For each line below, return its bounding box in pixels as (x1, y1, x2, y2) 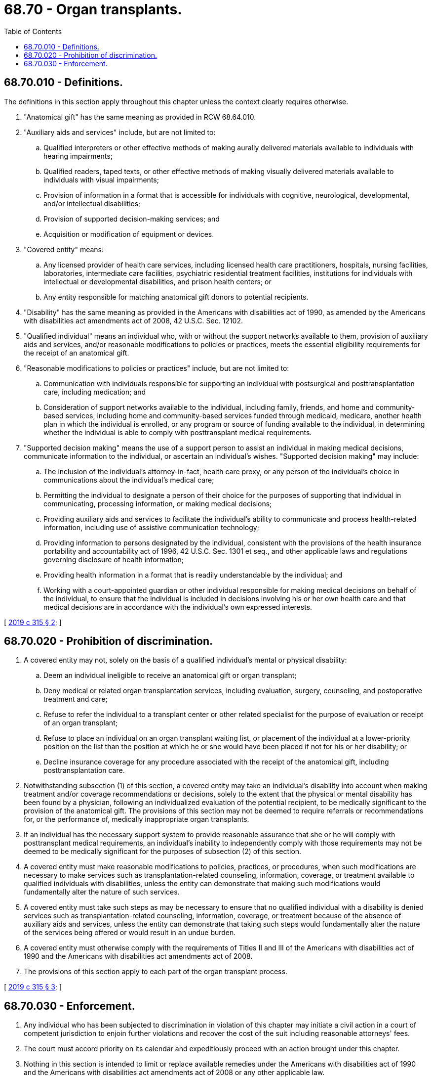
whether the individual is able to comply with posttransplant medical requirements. (43, 428, 312, 437)
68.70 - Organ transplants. (4, 1, 182, 18)
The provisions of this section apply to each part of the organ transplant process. (24, 967, 287, 976)
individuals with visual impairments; (43, 175, 159, 184)
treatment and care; (43, 695, 108, 704)
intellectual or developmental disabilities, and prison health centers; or (43, 277, 272, 286)
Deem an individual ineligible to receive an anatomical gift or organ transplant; (43, 671, 297, 680)
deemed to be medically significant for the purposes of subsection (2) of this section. (24, 847, 302, 856)
